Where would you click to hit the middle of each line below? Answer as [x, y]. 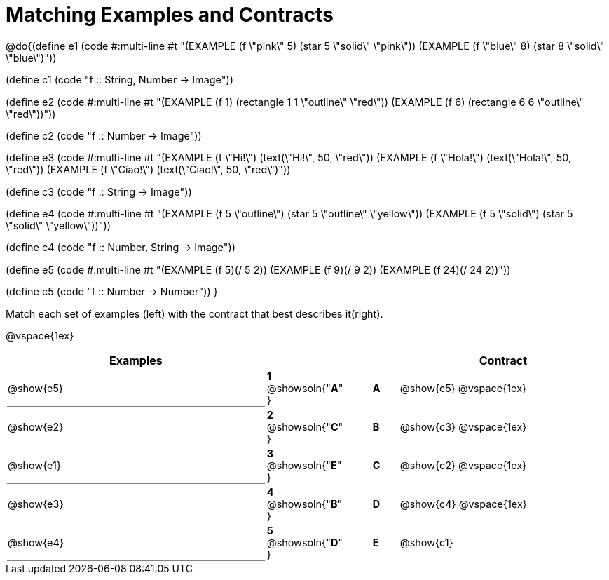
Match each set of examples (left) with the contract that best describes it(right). [194, 313]
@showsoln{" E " [304, 466]
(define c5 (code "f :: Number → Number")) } [112, 292]
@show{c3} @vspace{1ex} [463, 427]
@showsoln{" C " [305, 427]
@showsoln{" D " [305, 543]
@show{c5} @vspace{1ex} [463, 389]
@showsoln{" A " [305, 389]
